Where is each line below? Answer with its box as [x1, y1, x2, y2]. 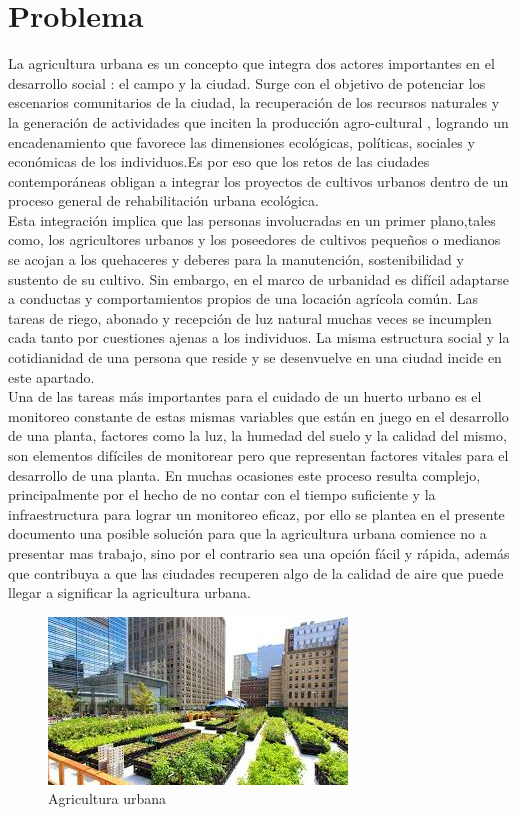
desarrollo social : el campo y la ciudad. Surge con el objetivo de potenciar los [8, 72, 486, 93]
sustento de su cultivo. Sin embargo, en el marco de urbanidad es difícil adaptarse [8, 268, 510, 289]
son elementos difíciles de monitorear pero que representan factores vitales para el [8, 445, 509, 465]
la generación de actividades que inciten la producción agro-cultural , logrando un [8, 111, 509, 132]
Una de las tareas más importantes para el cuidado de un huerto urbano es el [8, 386, 482, 407]
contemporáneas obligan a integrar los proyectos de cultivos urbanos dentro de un [8, 170, 509, 191]
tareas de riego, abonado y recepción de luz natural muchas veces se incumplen [8, 307, 492, 328]
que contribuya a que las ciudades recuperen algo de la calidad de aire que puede [8, 562, 504, 583]
